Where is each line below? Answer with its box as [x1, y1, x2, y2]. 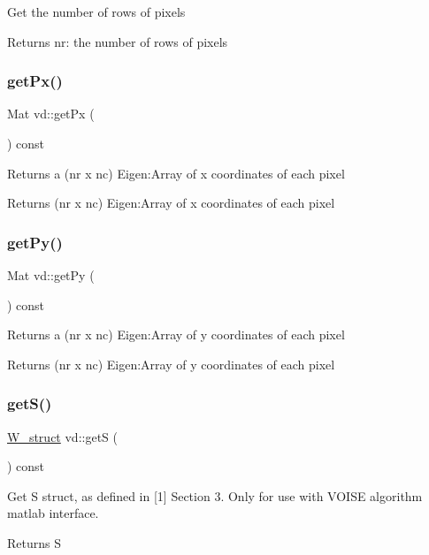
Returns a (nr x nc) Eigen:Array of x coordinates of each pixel [7, 163, 345, 182]
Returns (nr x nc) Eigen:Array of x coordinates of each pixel [7, 194, 335, 212]
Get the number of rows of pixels [7, 3, 186, 20]
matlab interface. [7, 504, 99, 522]
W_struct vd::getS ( [7, 427, 118, 445]
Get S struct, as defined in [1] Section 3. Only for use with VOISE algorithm [7, 486, 423, 505]
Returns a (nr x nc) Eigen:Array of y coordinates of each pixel [7, 325, 345, 344]
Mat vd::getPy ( [7, 266, 95, 284]
